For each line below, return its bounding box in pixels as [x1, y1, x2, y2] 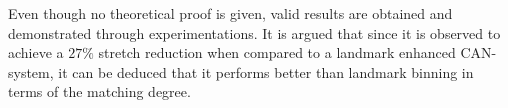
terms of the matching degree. [8, 81, 191, 102]
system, [8, 61, 54, 82]
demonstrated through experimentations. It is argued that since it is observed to [8, 22, 501, 43]
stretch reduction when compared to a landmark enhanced [98, 42, 456, 63]
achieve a [8, 42, 64, 63]
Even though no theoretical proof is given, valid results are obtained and [8, 3, 453, 23]
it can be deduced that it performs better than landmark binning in [58, 61, 474, 82]
